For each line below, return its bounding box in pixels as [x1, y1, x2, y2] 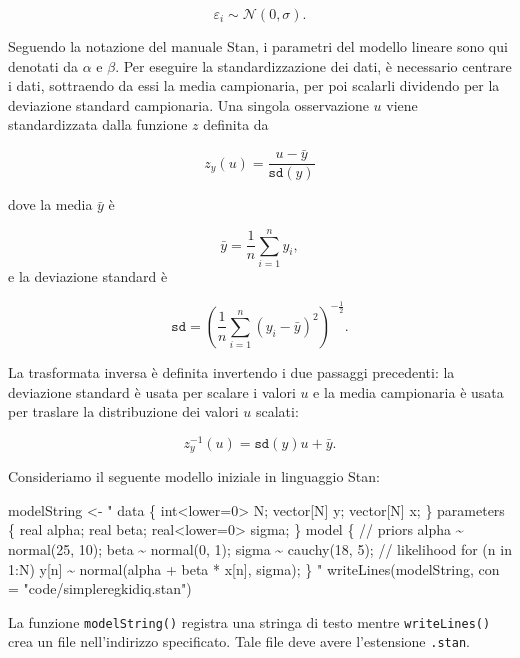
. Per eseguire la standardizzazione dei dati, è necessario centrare [115, 55, 512, 76]
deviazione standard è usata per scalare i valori [8, 381, 296, 402]
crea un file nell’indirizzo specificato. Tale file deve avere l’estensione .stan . [8, 631, 470, 652]
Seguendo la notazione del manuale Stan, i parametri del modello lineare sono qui [8, 36, 508, 56]
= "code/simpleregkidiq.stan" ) [8, 578, 192, 599]
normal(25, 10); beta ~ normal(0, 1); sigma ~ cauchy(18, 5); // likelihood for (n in [8, 539, 512, 560]
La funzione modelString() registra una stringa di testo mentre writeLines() [8, 611, 491, 632]
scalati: [255, 401, 299, 422]
